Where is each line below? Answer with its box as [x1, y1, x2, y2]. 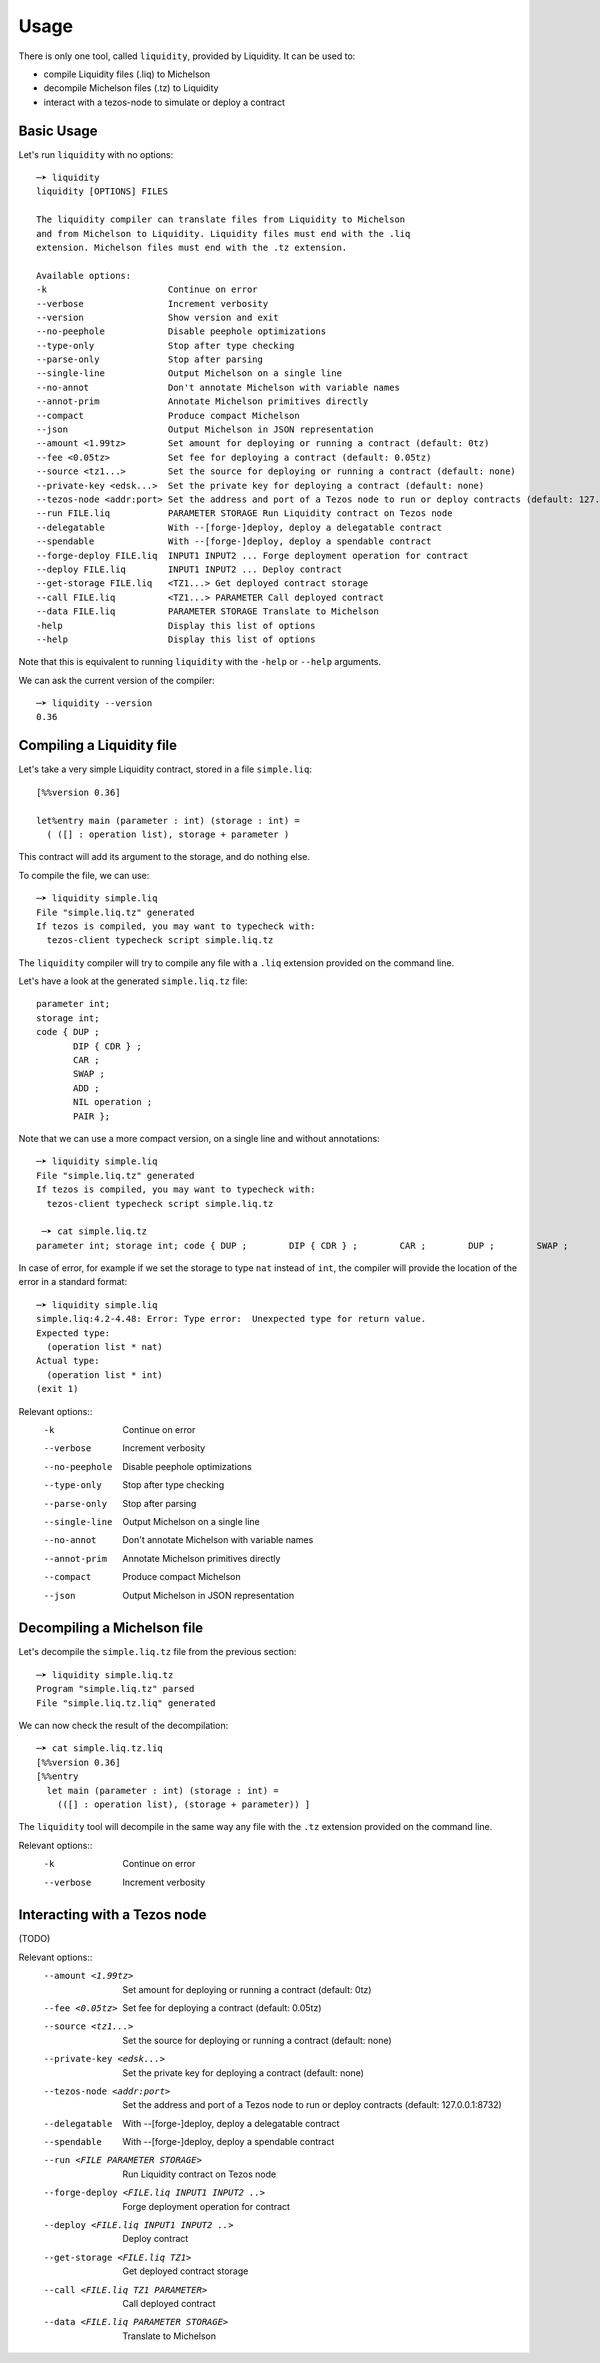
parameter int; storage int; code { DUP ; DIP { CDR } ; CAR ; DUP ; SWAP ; [36, 1240, 569, 1251]
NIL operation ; [73, 1096, 153, 1108]
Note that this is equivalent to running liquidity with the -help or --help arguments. [18, 656, 382, 668]
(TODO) [18, 1933, 51, 1945]
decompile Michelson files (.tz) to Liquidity [43, 82, 219, 94]
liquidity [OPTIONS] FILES [36, 186, 169, 197]
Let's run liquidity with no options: [18, 148, 174, 160]
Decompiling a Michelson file [18, 1620, 204, 1637]
